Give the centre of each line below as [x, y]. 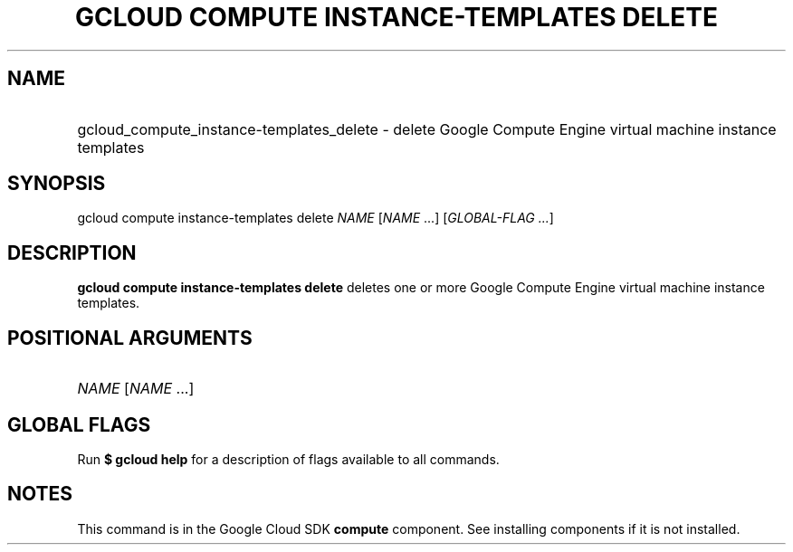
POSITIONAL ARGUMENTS [130, 338]
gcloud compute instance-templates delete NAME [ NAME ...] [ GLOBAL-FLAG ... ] [315, 218]
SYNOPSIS [57, 184]
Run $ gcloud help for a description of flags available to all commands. [288, 459]
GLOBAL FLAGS [79, 424]
